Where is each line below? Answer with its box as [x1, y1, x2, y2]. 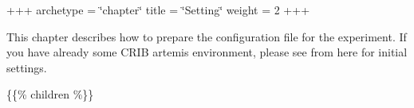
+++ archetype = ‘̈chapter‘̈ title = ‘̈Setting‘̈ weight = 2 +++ [6, 2, 310, 17]
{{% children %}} [6, 86, 94, 102]
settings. [6, 59, 47, 75]
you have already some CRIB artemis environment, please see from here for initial [6, 44, 408, 60]
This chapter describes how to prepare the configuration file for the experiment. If [6, 28, 407, 44]
